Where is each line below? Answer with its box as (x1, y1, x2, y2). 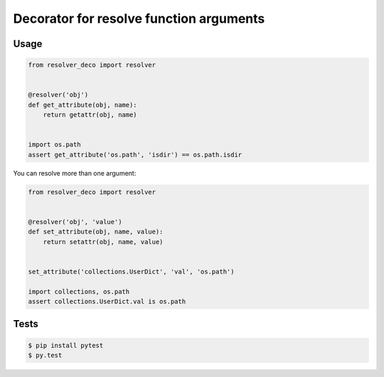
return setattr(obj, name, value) (43, 238, 164, 245)
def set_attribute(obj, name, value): (28, 228, 164, 236)
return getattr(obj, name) (43, 111, 138, 119)
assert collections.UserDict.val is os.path (28, 297, 186, 305)
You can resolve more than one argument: (13, 169, 137, 177)
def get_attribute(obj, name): (28, 100, 138, 109)
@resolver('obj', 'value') (28, 218, 122, 225)
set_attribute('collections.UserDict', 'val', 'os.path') (28, 267, 235, 275)
